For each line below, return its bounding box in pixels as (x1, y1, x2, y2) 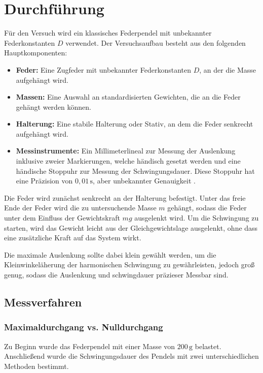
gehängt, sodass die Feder (167, 202, 247, 213)
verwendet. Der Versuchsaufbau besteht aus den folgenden (65, 37, 246, 48)
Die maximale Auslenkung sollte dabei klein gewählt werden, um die (4, 249, 216, 260)
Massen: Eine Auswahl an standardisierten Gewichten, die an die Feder (16, 91, 241, 102)
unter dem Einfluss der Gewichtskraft (4, 212, 120, 223)
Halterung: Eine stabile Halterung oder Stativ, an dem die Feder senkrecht (16, 118, 253, 129)
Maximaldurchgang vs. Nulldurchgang (4, 321, 163, 333)
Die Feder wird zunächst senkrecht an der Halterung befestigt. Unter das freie (4, 192, 246, 203)
